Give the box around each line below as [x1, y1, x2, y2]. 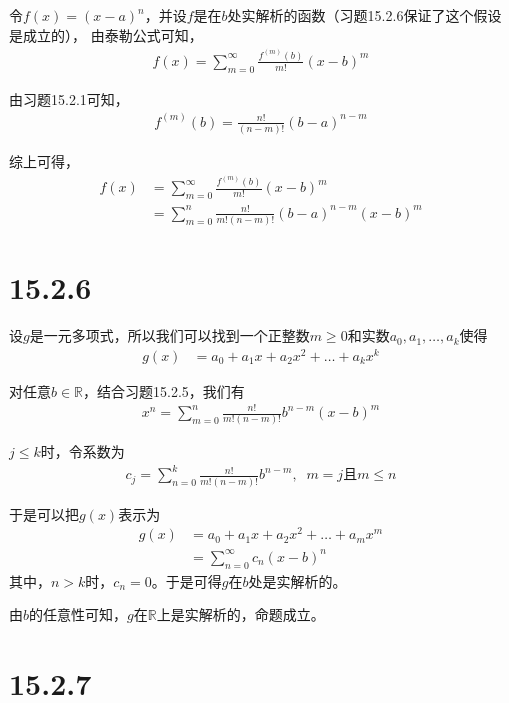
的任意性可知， [29, 604, 128, 625]
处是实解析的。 [248, 570, 347, 591]
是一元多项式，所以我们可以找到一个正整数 [29, 325, 310, 346]
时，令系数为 [40, 441, 125, 462]
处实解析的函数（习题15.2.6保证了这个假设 [227, 5, 502, 25]
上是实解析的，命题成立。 [156, 604, 325, 625]
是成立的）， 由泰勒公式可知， [9, 24, 203, 45]
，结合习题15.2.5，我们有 [83, 380, 245, 401]
